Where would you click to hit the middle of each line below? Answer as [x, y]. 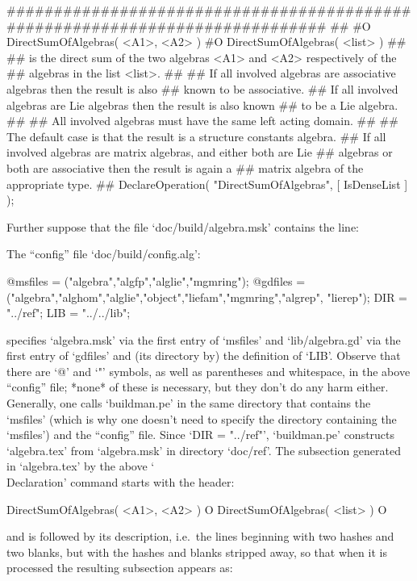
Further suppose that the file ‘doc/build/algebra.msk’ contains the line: [183, 226]
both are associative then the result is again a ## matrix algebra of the [185, 167]
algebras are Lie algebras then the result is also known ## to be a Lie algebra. [202, 104]
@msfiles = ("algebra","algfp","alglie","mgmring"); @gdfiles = [156, 280]
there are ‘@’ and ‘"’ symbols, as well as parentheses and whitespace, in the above [208, 371]
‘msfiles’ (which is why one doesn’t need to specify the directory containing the [202, 418]
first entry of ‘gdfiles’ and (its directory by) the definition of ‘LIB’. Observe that [204, 355]
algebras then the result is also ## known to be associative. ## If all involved [202, 88]
